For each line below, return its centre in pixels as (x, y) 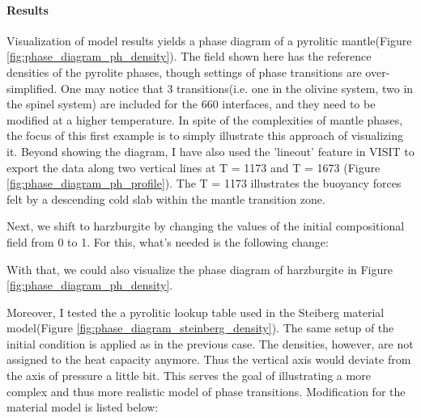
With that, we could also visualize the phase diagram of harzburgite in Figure (200, 269)
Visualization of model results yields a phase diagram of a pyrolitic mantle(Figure (209, 40)
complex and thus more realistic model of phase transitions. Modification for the (206, 391)
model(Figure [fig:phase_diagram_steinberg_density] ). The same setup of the (200, 328)
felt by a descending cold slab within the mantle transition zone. (166, 198)
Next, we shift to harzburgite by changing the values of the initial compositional (206, 226)
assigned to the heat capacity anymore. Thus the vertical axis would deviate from (209, 359)
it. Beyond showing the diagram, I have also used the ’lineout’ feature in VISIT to (210, 151)
